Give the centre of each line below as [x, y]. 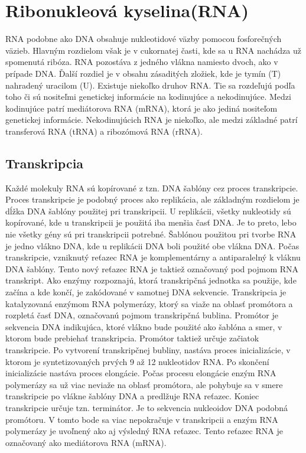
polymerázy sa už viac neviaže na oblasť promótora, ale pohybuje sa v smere [144, 384]
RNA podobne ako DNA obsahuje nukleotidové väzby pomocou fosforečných [144, 39]
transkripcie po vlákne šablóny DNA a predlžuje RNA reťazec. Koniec [132, 396]
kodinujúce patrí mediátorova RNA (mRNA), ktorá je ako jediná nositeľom [141, 108]
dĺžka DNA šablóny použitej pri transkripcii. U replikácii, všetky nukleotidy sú [148, 211]
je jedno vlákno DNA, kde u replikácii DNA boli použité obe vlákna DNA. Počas [152, 245]
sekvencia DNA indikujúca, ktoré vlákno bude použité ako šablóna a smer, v [144, 326]
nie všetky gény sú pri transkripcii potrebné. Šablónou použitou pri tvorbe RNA [151, 234]
